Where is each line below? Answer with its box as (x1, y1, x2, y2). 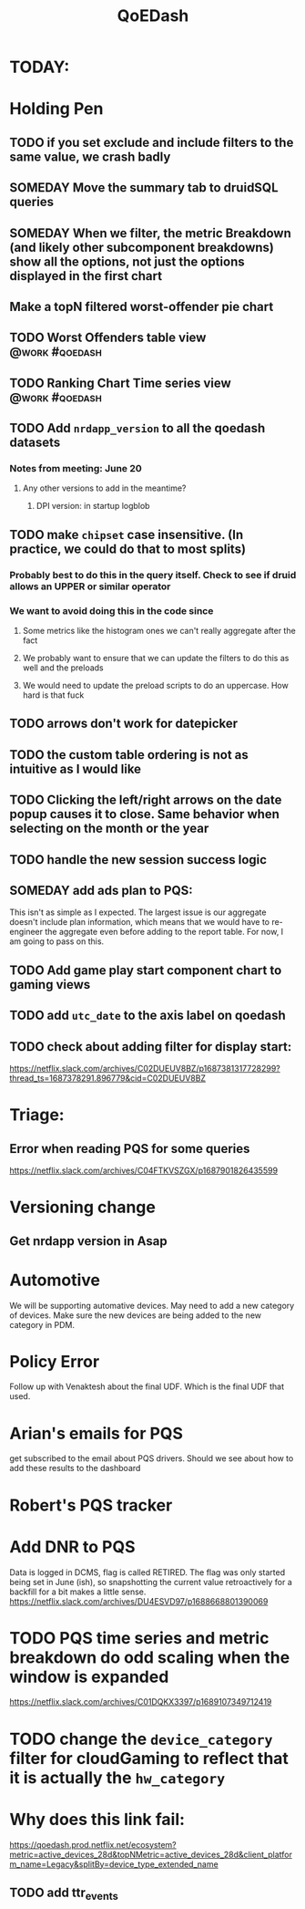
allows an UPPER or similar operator (9, 580, 171, 593)
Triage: (9, 1105, 66, 1126)
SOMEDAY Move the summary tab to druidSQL (9, 180, 280, 196)
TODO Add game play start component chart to (9, 962, 282, 978)
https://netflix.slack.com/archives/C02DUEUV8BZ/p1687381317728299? (9, 1063, 280, 1074)
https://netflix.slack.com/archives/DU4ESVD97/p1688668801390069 (9, 1595, 269, 1606)
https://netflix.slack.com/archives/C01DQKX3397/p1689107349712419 (9, 1696, 272, 1707)
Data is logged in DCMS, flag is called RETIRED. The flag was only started (9, 1566, 286, 1578)
